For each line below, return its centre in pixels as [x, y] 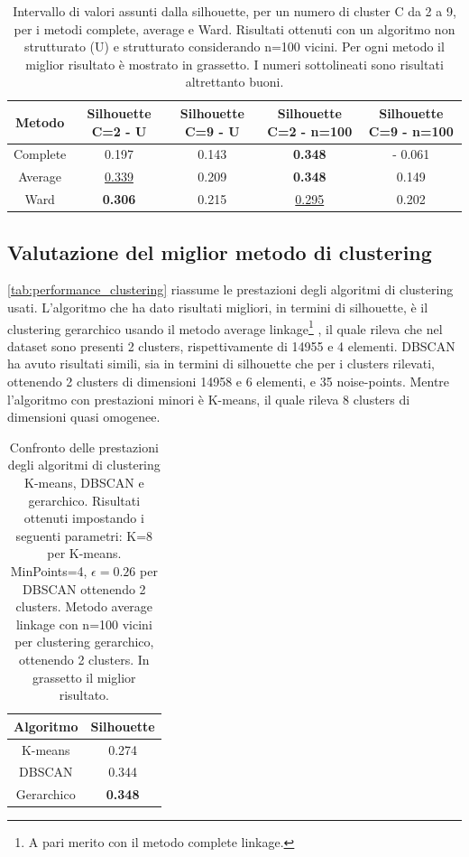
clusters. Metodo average [84, 606]
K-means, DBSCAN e [84, 482]
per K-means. [84, 553]
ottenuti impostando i [84, 518]
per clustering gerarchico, [84, 642]
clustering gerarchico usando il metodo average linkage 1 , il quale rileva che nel [225, 327]
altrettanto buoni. [234, 82]
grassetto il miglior [84, 677]
